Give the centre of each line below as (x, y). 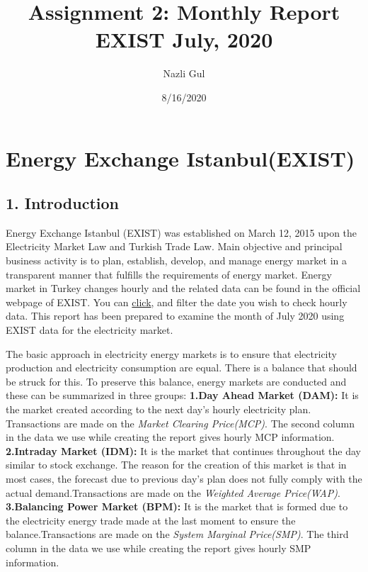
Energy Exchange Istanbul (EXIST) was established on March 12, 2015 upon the (182, 232)
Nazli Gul (184, 73)
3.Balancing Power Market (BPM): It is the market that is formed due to (177, 506)
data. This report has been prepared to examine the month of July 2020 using (175, 316)
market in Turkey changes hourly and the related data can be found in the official (183, 288)
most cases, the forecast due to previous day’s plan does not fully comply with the (184, 478)
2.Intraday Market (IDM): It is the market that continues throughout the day (183, 450)
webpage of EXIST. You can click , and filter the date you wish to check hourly (177, 302)
